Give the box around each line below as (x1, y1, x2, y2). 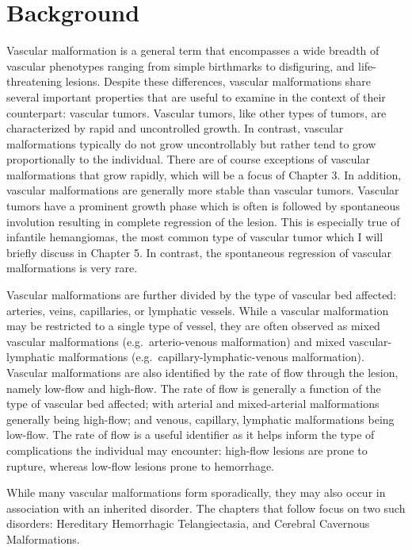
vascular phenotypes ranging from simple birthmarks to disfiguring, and (6, 57, 355, 74)
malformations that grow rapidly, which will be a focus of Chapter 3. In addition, (6, 166, 402, 183)
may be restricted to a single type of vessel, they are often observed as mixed (6, 317, 380, 334)
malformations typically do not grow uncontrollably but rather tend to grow (6, 135, 376, 152)
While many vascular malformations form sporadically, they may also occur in (6, 484, 386, 501)
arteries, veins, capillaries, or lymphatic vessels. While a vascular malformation (6, 302, 389, 318)
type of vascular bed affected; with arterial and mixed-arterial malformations (6, 395, 380, 412)
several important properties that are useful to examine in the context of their (6, 88, 386, 105)
